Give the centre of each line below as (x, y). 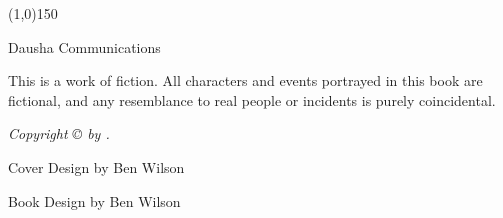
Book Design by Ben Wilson (94, 200)
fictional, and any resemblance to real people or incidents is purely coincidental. (252, 99)
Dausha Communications (84, 46)
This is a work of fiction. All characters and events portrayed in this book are (245, 80)
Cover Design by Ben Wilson (96, 166)
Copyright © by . (59, 133)
